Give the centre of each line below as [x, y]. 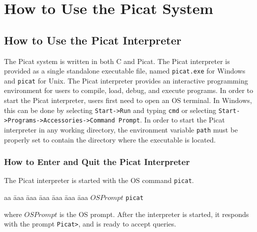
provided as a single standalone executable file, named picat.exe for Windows [125, 71]
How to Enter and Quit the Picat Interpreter [97, 162]
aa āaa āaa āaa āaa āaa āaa [46, 197]
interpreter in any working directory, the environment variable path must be [121, 129]
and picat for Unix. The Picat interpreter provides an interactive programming [126, 80]
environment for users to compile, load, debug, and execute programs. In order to [129, 90]
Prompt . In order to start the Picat [172, 120]
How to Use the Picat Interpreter [93, 40]
